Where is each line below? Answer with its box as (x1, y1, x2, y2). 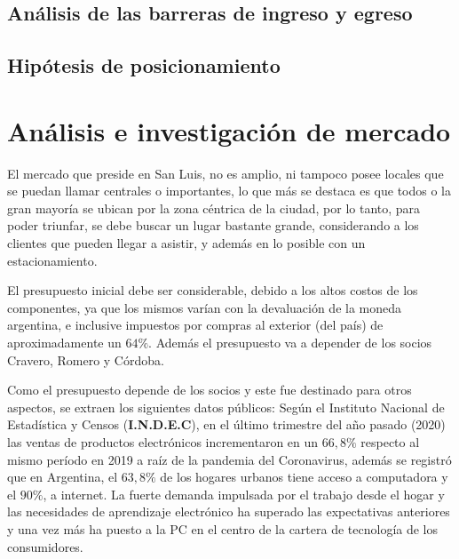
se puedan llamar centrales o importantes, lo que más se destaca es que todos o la (7, 181, 451, 200)
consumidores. (7, 537, 83, 555)
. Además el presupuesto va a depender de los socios (148, 333, 432, 352)
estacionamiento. (7, 251, 98, 269)
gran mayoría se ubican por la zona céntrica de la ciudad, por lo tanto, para (7, 198, 421, 217)
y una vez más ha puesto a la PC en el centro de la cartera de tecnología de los (7, 519, 439, 538)
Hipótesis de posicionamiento (7, 52, 281, 79)
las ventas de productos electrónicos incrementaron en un (7, 433, 319, 451)
